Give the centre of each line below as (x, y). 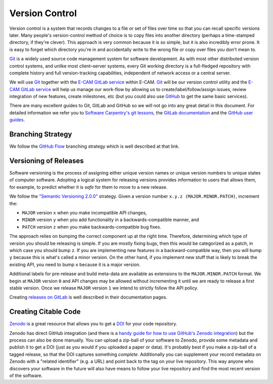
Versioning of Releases (47, 161)
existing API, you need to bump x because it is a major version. (75, 264)
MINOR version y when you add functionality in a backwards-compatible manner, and (110, 220)
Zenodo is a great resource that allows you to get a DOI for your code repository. (93, 324)
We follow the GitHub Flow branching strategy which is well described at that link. (94, 146)
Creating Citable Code (45, 312)
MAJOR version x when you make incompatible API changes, (84, 213)
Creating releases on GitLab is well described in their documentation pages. (88, 297)
